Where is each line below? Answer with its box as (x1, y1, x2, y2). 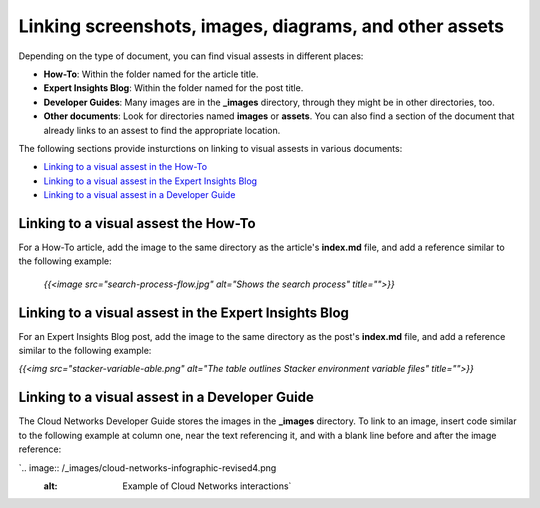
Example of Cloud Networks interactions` (122, 480, 292, 492)
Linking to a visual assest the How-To (18, 215, 256, 232)
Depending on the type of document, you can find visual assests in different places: (18, 50, 364, 62)
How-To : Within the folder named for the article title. (43, 68, 259, 80)
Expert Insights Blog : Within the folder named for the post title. (43, 82, 304, 94)
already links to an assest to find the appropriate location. (43, 124, 281, 136)
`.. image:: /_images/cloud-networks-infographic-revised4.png (18, 461, 277, 474)
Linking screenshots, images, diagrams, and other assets (18, 15, 505, 37)
